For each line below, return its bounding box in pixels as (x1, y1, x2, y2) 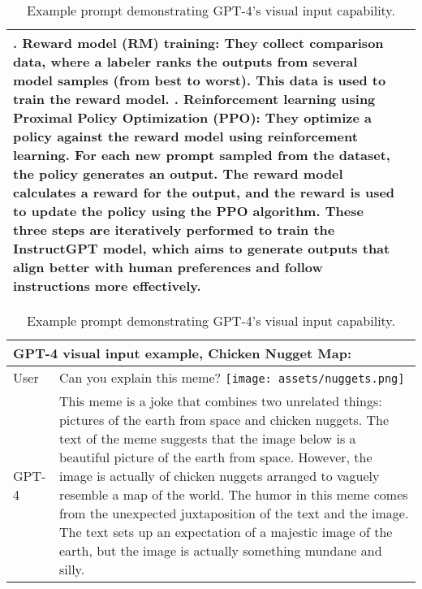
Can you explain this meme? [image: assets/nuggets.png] (58, 368, 405, 387)
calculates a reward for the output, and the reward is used (13, 183, 395, 201)
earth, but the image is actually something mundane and (58, 541, 382, 560)
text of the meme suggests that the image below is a (58, 429, 356, 448)
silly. (58, 560, 85, 578)
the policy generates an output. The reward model (13, 164, 343, 183)
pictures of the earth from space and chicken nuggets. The (58, 410, 390, 429)
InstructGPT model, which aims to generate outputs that (13, 239, 390, 258)
